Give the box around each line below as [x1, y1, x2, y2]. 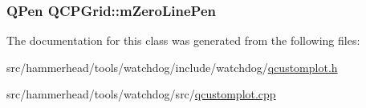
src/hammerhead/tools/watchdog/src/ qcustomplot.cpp [6, 86, 276, 102]
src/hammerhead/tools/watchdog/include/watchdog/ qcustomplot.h [6, 58, 338, 75]
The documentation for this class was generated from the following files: [6, 32, 360, 49]
